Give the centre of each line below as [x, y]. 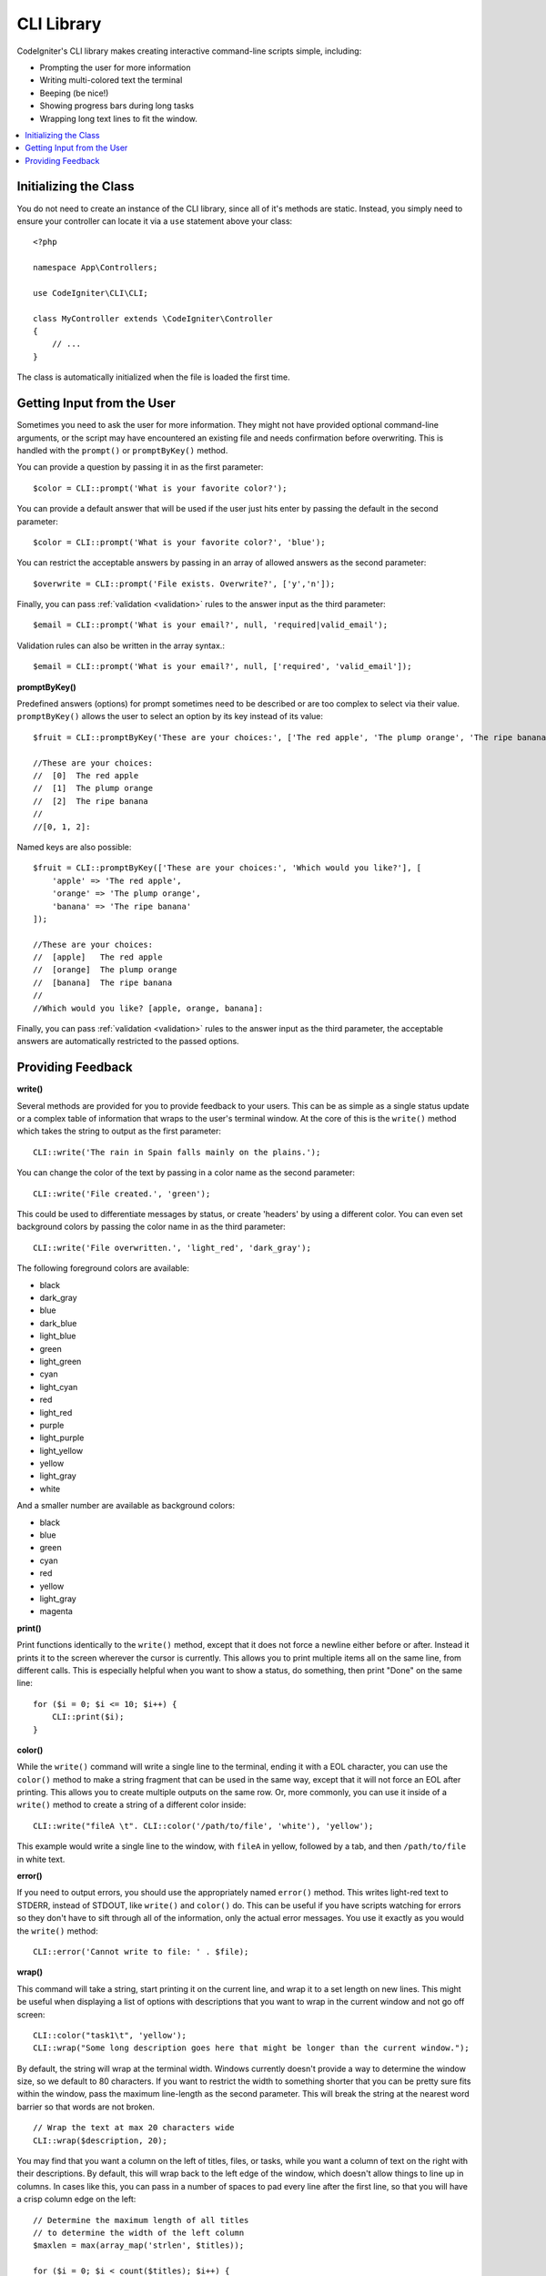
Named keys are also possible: [74, 847]
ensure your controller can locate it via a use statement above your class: [155, 221]
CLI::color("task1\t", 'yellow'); [110, 2035]
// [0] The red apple [86, 775]
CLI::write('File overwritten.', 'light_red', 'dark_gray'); [172, 1248]
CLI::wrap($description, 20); [101, 2140]
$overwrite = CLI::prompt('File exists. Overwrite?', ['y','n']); [184, 584]
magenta [56, 1611]
